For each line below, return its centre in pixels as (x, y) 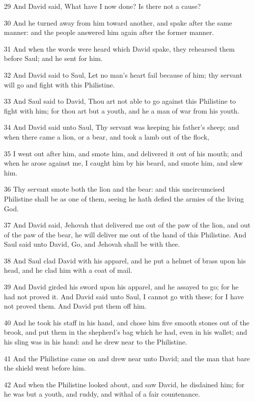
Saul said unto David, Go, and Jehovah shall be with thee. (92, 244)
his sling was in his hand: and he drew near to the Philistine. (96, 342)
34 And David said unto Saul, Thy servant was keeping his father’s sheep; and (122, 127)
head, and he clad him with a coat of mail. (68, 270)
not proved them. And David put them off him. (75, 306)
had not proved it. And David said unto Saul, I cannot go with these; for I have (124, 296)
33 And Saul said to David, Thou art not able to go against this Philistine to (120, 101)
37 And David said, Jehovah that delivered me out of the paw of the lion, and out (127, 225)
